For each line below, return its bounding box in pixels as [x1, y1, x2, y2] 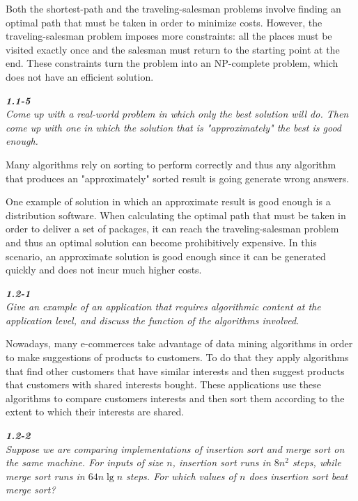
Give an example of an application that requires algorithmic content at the [6, 299, 321, 314]
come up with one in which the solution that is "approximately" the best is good [6, 120, 341, 134]
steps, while [292, 455, 341, 470]
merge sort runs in [6, 468, 85, 483]
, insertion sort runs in [172, 455, 271, 470]
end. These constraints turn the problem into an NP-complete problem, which [6, 56, 338, 70]
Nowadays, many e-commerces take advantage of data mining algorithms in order [6, 336, 353, 351]
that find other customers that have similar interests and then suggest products [6, 363, 345, 378]
